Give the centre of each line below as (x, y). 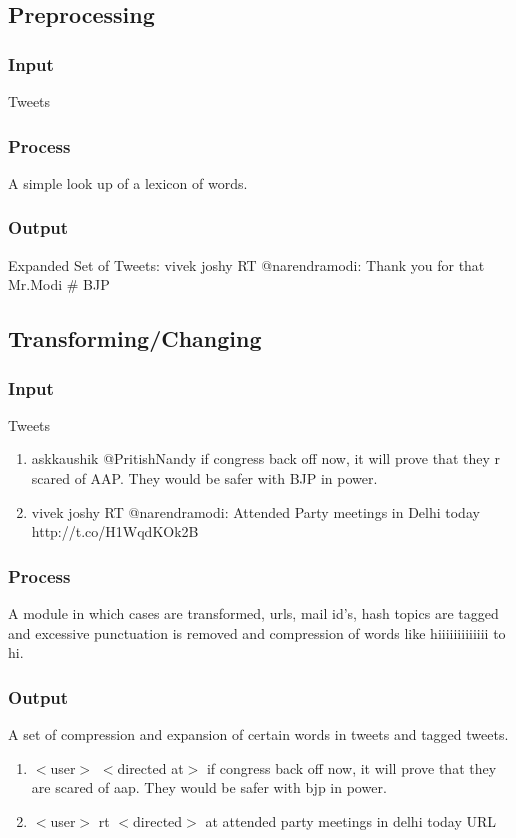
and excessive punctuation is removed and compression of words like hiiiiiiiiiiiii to (257, 632)
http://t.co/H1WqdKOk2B (115, 531)
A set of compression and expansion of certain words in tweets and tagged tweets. (258, 734)
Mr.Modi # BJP (59, 284)
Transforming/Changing (135, 338)
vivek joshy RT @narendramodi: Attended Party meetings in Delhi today (255, 511)
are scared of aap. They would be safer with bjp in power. (209, 787)
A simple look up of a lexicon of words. (128, 182)
